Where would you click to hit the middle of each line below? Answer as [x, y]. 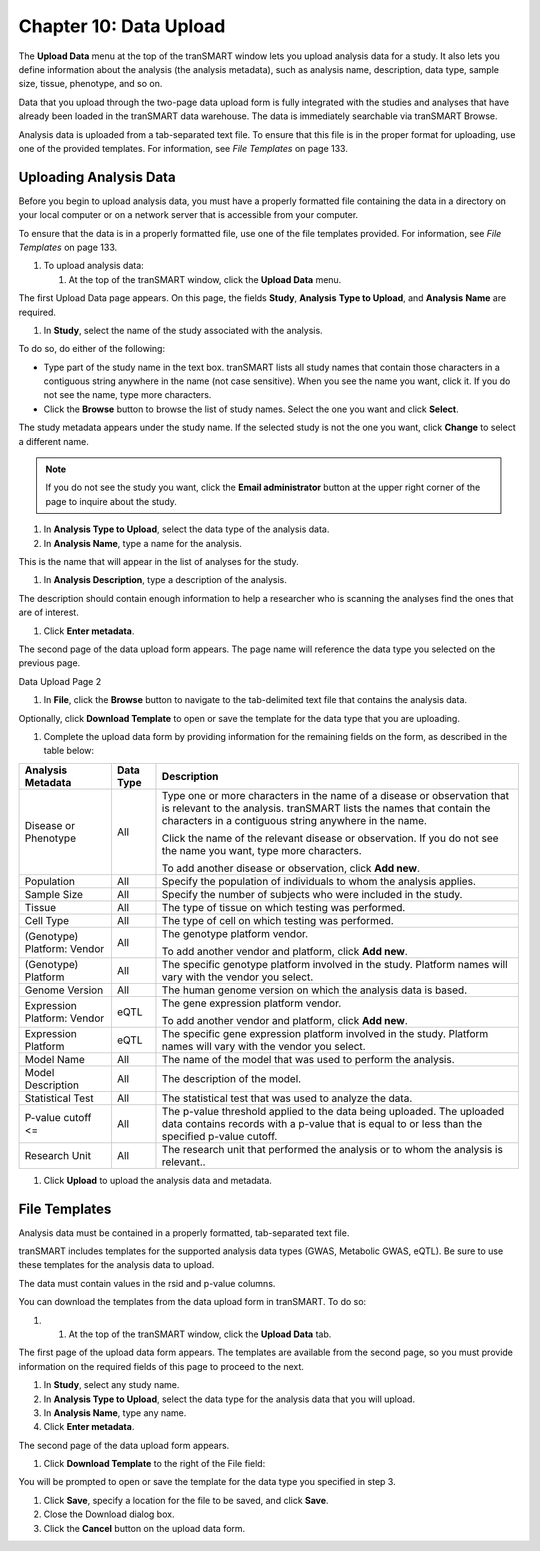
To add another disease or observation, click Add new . [290, 868]
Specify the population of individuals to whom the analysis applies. [319, 881]
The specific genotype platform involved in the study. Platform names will [334, 964]
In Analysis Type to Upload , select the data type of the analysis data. [186, 529]
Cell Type [47, 920]
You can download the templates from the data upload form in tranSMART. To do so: [192, 1302]
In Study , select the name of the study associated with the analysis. [183, 330]
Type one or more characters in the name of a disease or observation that [335, 795]
